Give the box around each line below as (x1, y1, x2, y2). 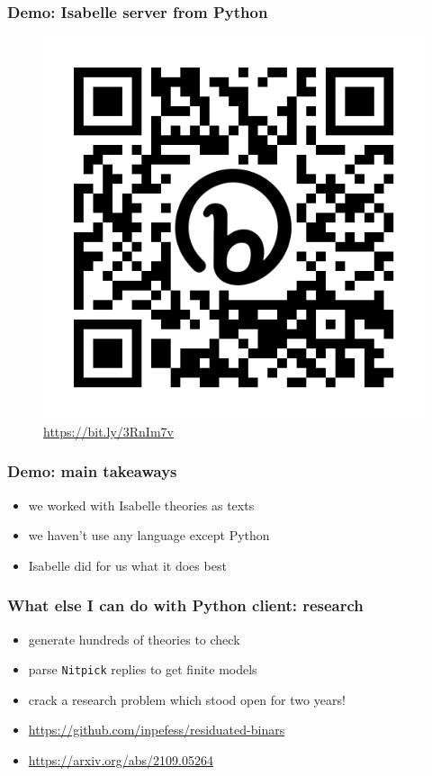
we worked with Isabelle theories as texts (28, 495, 255, 514)
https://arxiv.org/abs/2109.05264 (28, 751, 214, 770)
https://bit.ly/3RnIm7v (43, 421, 174, 440)
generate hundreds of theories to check (28, 629, 240, 648)
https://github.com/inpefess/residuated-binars (28, 720, 285, 739)
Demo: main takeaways (7, 460, 177, 483)
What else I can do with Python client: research (7, 594, 364, 617)
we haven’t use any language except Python (28, 526, 270, 545)
